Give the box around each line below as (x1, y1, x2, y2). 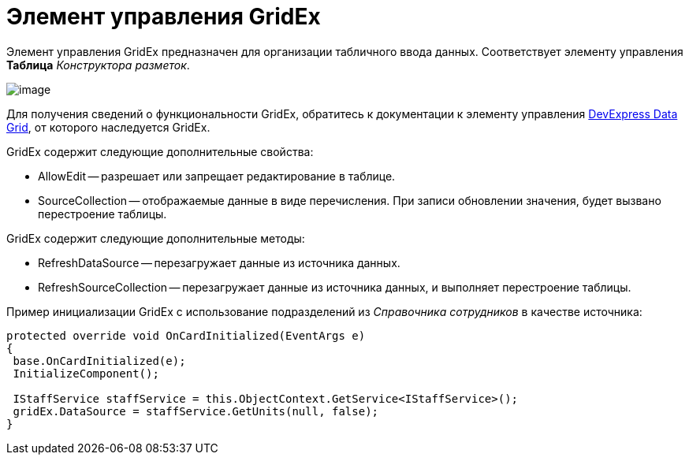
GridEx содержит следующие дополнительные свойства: (6, 144, 314, 158)
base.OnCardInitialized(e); (13, 354, 186, 367)
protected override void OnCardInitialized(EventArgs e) (6, 329, 366, 342)
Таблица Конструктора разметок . (6, 58, 190, 72)
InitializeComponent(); (13, 366, 159, 380)
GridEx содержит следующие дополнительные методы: (6, 231, 305, 245)
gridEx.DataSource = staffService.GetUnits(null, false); (13, 404, 379, 418)
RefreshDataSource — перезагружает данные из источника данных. (38, 255, 400, 270)
